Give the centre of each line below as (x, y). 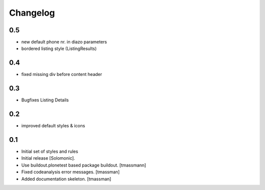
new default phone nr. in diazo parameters (64, 42)
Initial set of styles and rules (50, 151)
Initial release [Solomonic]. (48, 158)
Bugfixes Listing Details (45, 100)
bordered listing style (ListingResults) (59, 48)
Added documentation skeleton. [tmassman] (66, 179)
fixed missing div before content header (62, 74)
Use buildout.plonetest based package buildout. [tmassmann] (84, 165)
